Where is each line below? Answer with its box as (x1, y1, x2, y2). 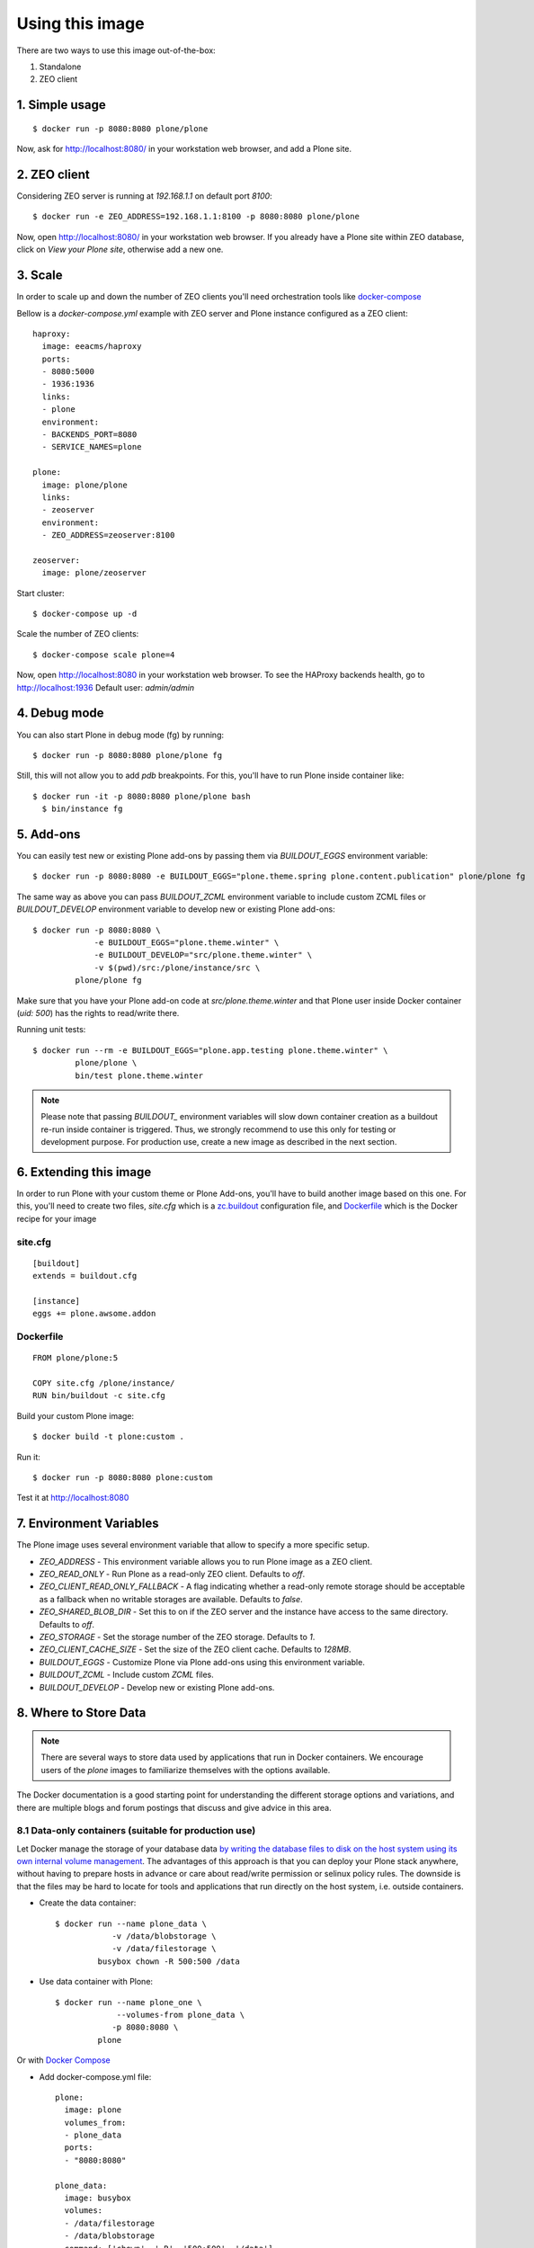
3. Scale (16, 268, 63, 283)
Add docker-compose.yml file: (39, 2071, 152, 2082)
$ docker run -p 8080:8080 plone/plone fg (32, 750, 223, 760)
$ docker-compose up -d (32, 609, 138, 620)
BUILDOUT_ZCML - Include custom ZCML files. (39, 1669, 215, 1681)
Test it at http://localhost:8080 (16, 1493, 129, 1503)
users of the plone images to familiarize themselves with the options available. (40, 1764, 331, 1775)
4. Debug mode (16, 706, 104, 721)
